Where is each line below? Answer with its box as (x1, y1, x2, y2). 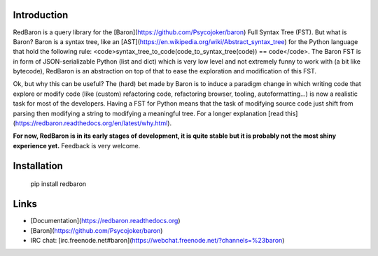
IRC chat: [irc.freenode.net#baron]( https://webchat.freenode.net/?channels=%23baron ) (30, 236, 285, 244)
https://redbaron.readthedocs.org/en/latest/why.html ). (15, 119, 171, 127)
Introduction (13, 9, 69, 21)
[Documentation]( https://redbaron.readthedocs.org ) (30, 217, 181, 225)
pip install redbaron (30, 180, 87, 188)
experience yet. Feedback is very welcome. (13, 141, 141, 150)
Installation (13, 159, 63, 171)
